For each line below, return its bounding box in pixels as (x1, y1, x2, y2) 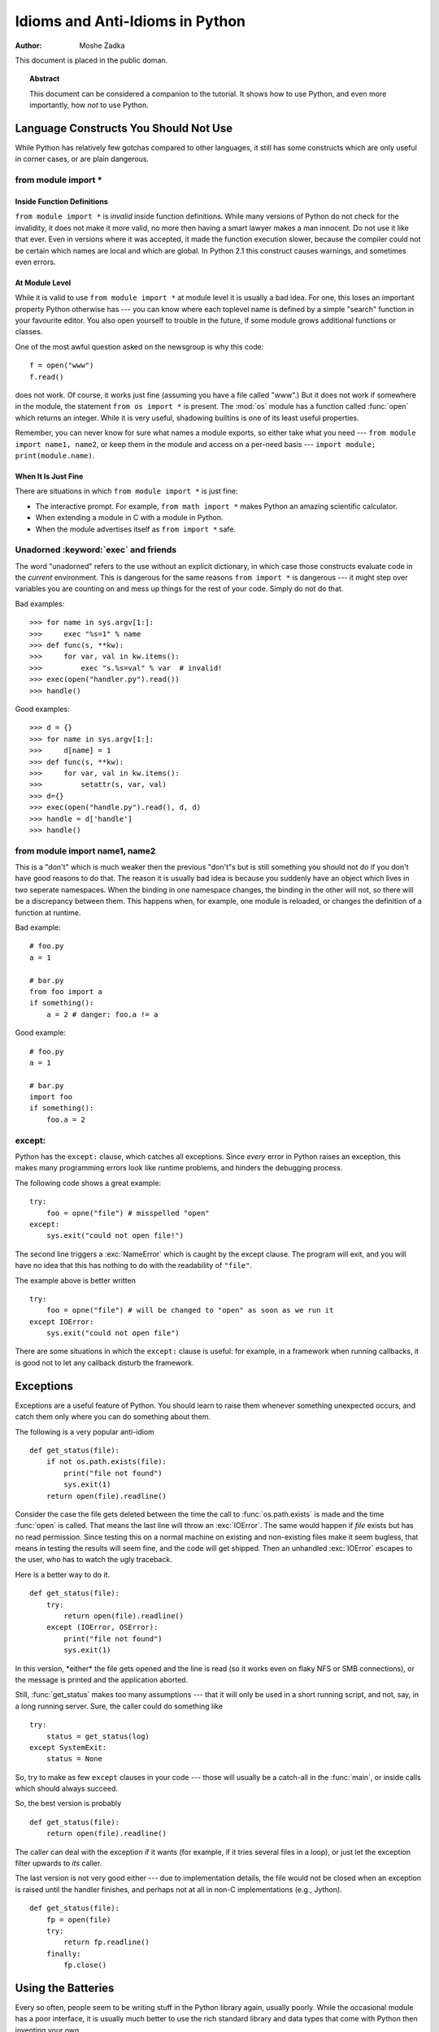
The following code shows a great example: (15, 1178, 162, 1188)
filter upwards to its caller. (15, 1858, 102, 1869)
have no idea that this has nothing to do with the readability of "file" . (15, 1261, 252, 1270)
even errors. (15, 257, 56, 267)
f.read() (29, 372, 64, 381)
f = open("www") (29, 361, 94, 370)
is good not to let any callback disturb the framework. (15, 1357, 194, 1367)
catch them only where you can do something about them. (15, 1412, 211, 1422)
